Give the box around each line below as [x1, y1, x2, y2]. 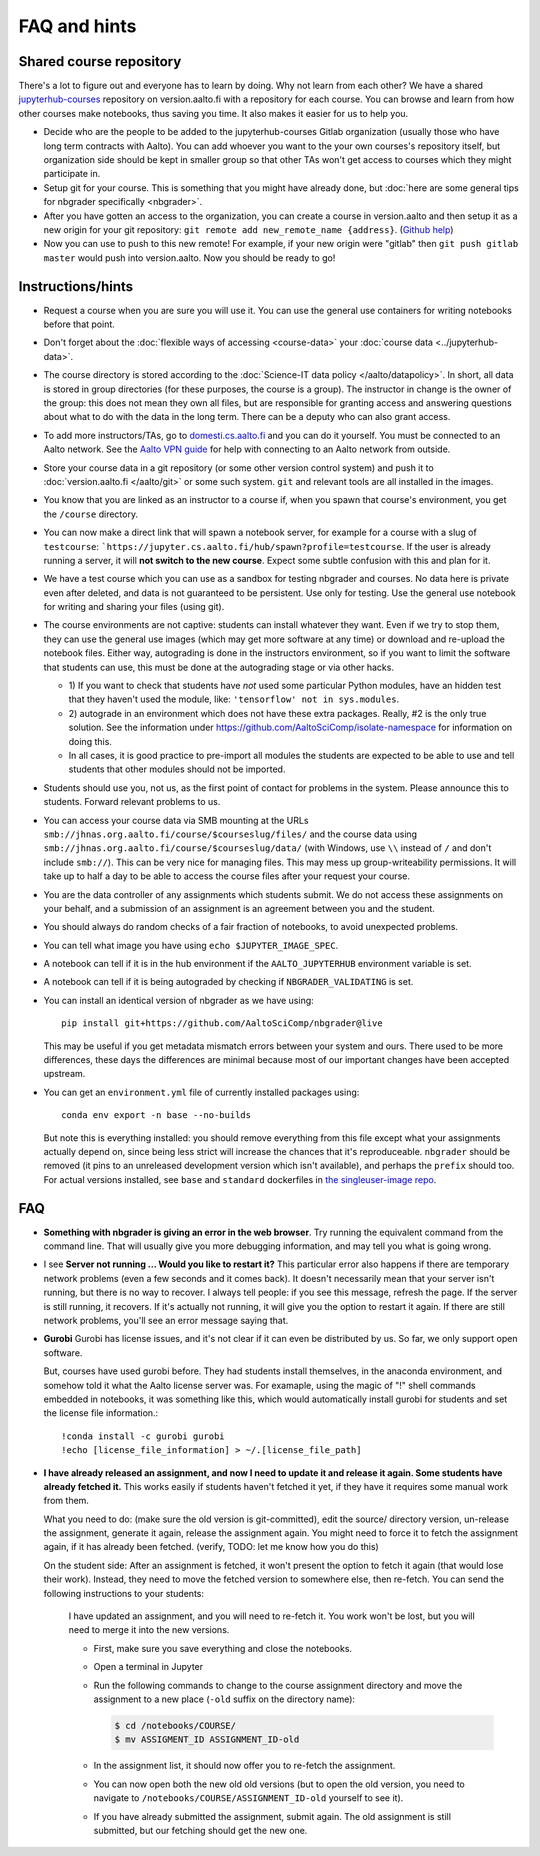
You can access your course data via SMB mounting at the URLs [43, 814, 309, 826]
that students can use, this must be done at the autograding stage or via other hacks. [43, 661, 395, 673]
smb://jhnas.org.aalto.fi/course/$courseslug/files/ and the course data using [43, 828, 418, 840]
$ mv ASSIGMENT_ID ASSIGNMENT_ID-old [114, 1734, 300, 1745]
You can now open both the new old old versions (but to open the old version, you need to [93, 1778, 465, 1790]
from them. [43, 1495, 90, 1507]
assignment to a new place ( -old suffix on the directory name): [93, 1693, 355, 1705]
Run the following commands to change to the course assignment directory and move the [93, 1679, 463, 1691]
